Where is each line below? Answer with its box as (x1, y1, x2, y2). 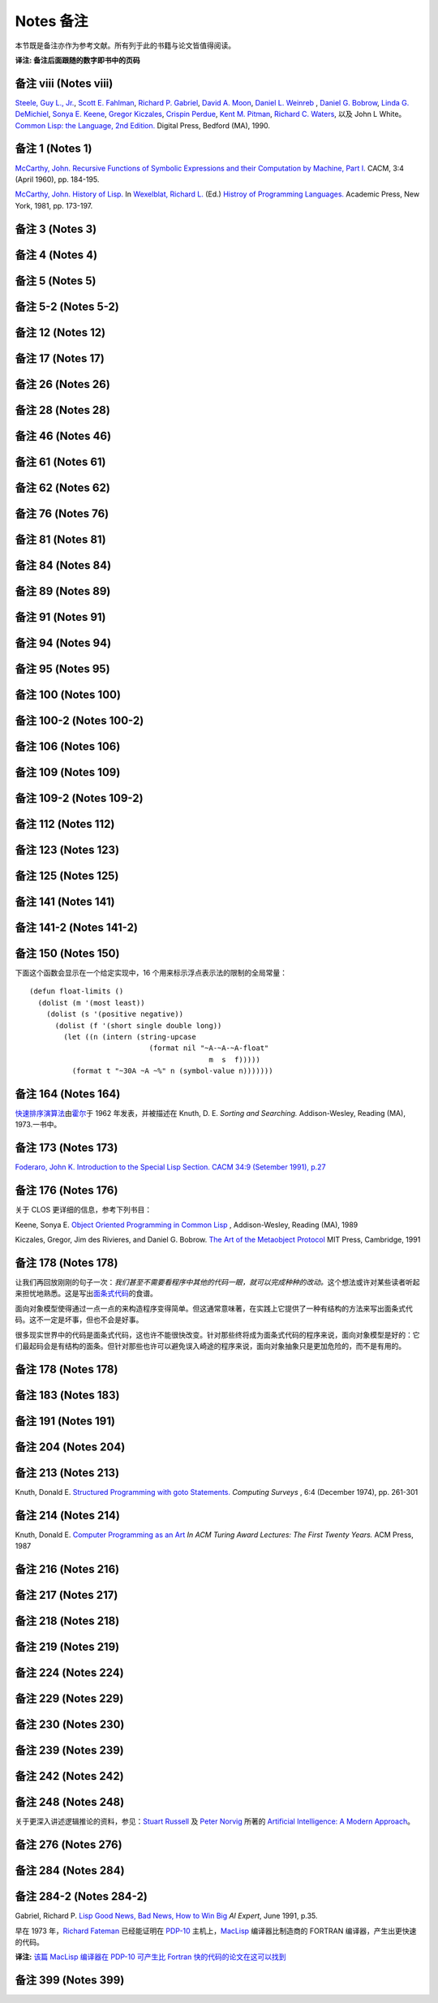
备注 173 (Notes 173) (15, 1141, 118, 1155)
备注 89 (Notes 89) (15, 584, 111, 598)
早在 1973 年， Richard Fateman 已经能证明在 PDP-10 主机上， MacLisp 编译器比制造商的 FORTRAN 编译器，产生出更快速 (15, 1926, 417, 1936)
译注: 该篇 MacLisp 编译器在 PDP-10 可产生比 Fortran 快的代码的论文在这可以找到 (15, 1952, 286, 1962)
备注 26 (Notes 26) (15, 377, 111, 391)
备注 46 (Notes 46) (15, 429, 112, 442)
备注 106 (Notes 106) (15, 739, 121, 753)
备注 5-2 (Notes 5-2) (15, 299, 119, 313)
